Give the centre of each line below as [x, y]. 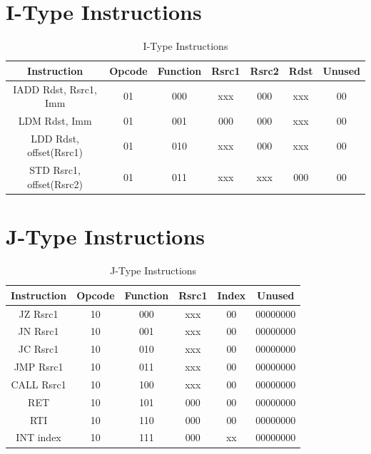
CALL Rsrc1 [39, 384]
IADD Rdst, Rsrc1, [55, 89]
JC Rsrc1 [39, 349]
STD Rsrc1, [55, 170]
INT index [39, 437]
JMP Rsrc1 [39, 367]
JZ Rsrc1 [39, 313]
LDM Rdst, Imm [55, 120]
